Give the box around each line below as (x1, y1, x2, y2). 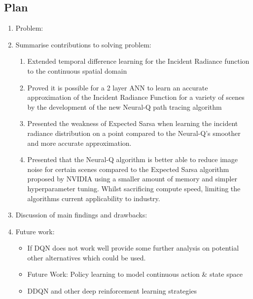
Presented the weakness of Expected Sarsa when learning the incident (27, 118, 238, 128)
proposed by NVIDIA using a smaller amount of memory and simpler (27, 173, 237, 184)
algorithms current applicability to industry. (27, 193, 160, 203)
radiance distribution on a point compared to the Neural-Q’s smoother (27, 128, 241, 138)
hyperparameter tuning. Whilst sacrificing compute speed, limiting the (27, 183, 241, 193)
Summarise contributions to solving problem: (15, 39, 151, 49)
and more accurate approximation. (27, 137, 132, 148)
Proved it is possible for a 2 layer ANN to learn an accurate (27, 82, 208, 92)
